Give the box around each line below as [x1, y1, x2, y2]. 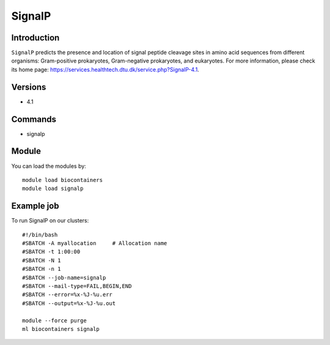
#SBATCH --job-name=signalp [22, 274, 106, 281]
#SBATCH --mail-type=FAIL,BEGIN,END [22, 282, 132, 289]
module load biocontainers [22, 176, 103, 183]
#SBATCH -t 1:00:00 [22, 248, 81, 256]
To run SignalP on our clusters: [11, 217, 89, 224]
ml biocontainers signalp [22, 325, 100, 332]
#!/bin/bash [22, 231, 58, 238]
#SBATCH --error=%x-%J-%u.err [22, 291, 113, 298]
